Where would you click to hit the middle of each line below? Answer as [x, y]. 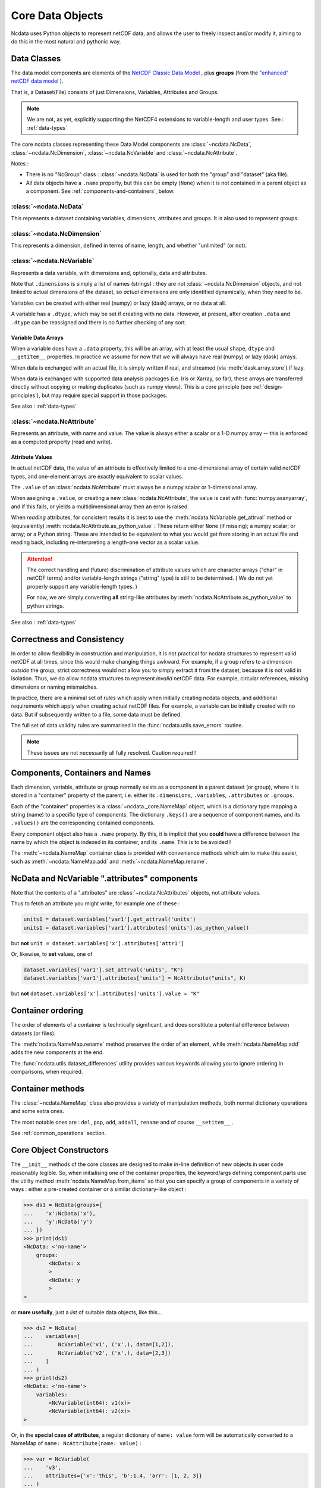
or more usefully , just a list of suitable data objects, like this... [86, 1312]
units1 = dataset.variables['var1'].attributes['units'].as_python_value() [136, 928]
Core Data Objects [57, 15]
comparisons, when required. [47, 1072]
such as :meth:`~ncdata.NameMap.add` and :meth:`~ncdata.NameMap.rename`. [109, 861]
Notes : [20, 163]
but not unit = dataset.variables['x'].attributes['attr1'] [97, 943]
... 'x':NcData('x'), [60, 1213]
